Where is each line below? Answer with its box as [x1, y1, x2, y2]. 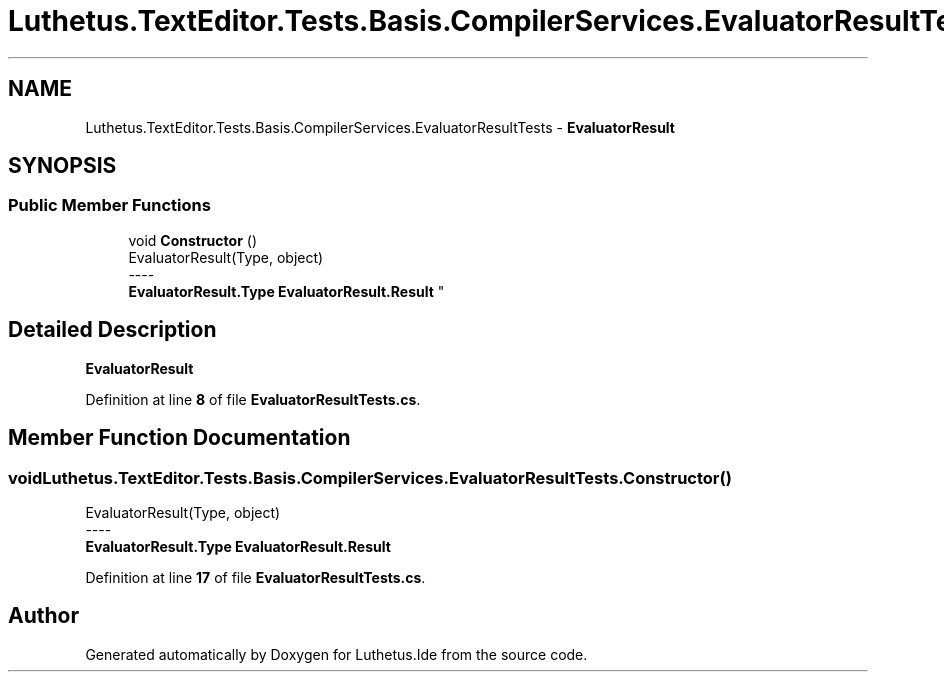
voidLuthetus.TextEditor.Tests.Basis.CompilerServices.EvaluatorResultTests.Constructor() [8, 467, 732, 488]
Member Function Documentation [8, 425, 351, 451]
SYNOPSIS [8, 153, 117, 179]
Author [8, 603, 79, 629]
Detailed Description [8, 317, 217, 343]
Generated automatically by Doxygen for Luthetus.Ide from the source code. [85, 645, 588, 663]
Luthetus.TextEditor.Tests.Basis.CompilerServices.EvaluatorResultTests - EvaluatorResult [85, 118, 675, 136]
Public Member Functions [8, 195, 211, 216]
